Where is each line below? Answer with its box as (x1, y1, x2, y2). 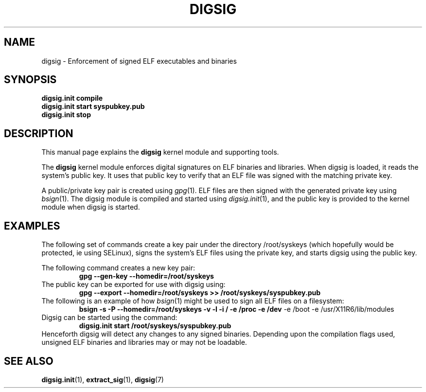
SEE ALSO (4, 355, 53, 367)
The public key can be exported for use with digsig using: (41, 280, 226, 289)
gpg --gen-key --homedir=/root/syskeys (79, 272, 214, 281)
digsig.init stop (41, 110, 91, 119)
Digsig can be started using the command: (41, 313, 177, 322)
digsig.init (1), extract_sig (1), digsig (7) (41, 375, 164, 384)
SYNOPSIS (4, 73, 57, 86)
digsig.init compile (41, 94, 103, 103)
